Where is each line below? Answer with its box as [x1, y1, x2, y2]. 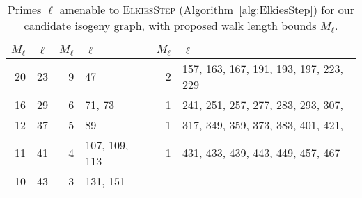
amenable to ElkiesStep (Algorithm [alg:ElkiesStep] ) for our [59, 1, 354, 17]
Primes [8, 1, 42, 17]
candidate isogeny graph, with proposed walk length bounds [24, 17, 317, 33]
